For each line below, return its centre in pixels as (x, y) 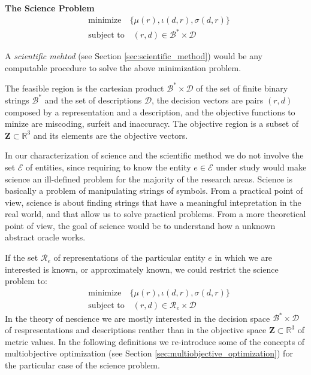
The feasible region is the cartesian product (84, 88)
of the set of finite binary (242, 88)
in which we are (244, 257)
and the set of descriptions (93, 100)
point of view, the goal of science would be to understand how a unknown (140, 225)
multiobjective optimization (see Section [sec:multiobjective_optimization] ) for (149, 353)
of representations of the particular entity (129, 257)
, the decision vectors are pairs (208, 100)
